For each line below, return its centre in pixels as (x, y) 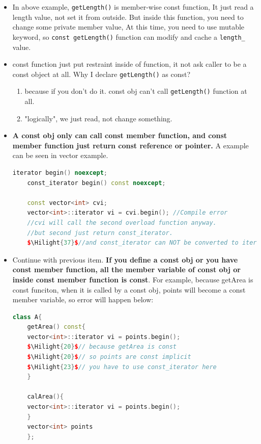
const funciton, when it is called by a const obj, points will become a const (129, 289)
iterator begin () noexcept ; (60, 173)
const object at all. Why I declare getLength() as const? (101, 74)
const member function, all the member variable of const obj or (126, 269)
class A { (27, 317)
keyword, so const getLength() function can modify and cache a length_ (129, 36)
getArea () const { (56, 327)
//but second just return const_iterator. (100, 233)
